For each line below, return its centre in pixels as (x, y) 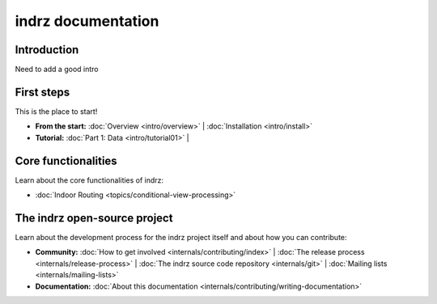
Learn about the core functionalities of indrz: (89, 180)
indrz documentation (87, 21)
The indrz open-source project (94, 218)
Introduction (47, 50)
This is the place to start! (56, 111)
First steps (42, 92)
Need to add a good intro (57, 70)
